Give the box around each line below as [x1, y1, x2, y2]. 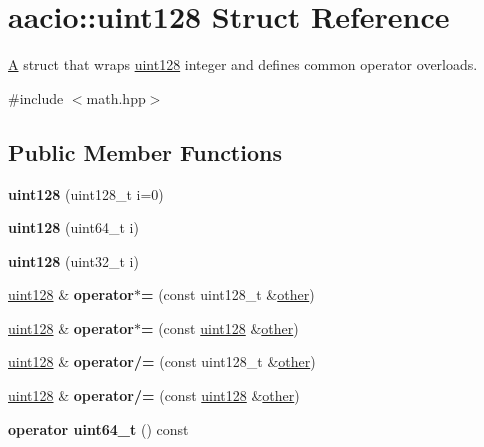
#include [8, 87, 64, 108]
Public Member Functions [8, 136, 282, 167]
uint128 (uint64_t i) [8, 217, 139, 238]
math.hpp [86, 87, 146, 108]
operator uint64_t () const [8, 418, 189, 439]
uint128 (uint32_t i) [8, 250, 139, 271]
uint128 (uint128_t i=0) [8, 183, 164, 204]
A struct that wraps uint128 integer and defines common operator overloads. [8, 54, 478, 75]
